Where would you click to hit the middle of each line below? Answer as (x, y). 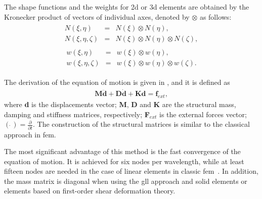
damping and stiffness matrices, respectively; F (77, 114)
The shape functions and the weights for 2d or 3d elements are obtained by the (127, 7)
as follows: (215, 16)
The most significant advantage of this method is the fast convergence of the (122, 151)
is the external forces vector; (203, 114)
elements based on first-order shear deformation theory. (90, 191)
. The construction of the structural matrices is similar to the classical (141, 124)
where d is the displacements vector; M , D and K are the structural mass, (120, 104)
